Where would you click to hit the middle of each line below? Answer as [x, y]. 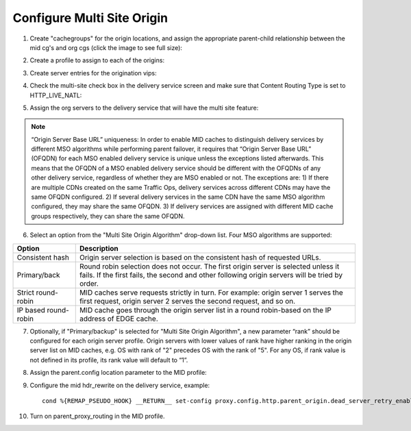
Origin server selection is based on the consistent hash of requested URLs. [200, 257]
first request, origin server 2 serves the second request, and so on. [187, 301]
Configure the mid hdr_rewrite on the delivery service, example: [120, 385]
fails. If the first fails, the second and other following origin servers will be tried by [211, 275]
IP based [31, 310]
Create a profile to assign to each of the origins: [97, 60]
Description [99, 248]
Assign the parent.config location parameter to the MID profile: [118, 373]
